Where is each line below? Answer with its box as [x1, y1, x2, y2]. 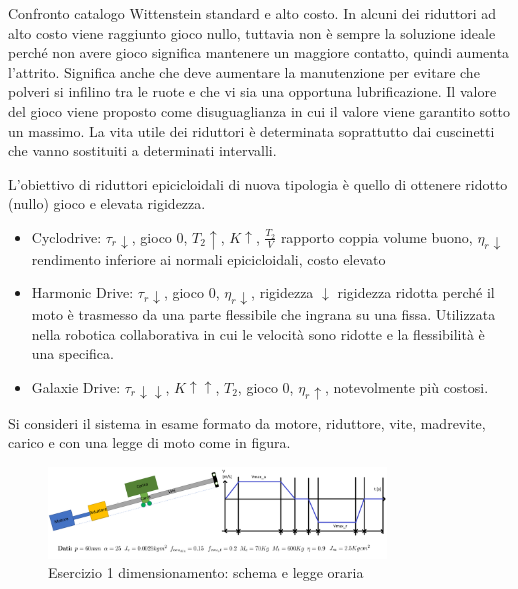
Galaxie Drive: [31, 376, 121, 397]
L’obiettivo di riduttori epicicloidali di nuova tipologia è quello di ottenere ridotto [8, 173, 508, 194]
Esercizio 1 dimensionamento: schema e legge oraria [48, 562, 364, 583]
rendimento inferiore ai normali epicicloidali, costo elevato [31, 248, 386, 269]
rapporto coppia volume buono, [280, 226, 473, 247]
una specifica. [31, 343, 114, 364]
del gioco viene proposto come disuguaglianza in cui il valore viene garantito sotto [8, 100, 511, 121]
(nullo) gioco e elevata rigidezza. [8, 193, 206, 214]
